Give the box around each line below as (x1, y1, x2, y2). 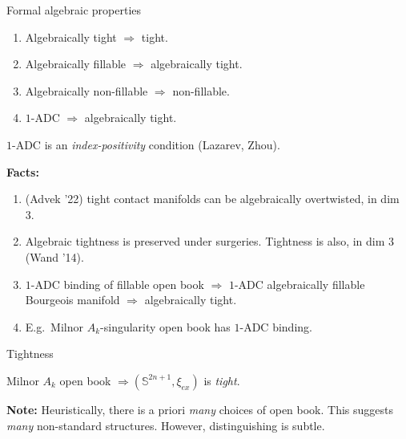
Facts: (6, 163, 39, 180)
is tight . (203, 372, 240, 388)
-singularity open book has (100, 318, 231, 335)
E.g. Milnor (25, 318, 84, 335)
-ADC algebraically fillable (234, 275, 365, 292)
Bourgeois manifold (25, 291, 120, 308)
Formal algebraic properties (6, 2, 142, 18)
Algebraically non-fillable (25, 82, 148, 99)
